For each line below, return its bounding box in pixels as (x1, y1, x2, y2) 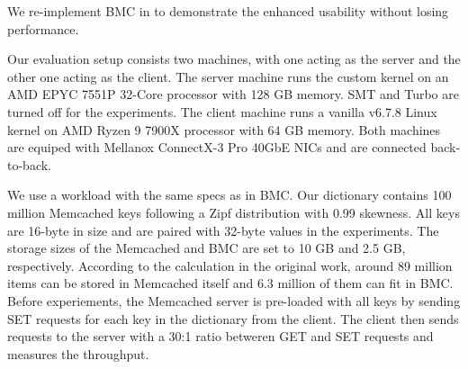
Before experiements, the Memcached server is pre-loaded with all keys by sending (7, 291, 461, 310)
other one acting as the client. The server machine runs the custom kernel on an (7, 67, 449, 85)
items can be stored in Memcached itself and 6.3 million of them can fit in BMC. (7, 274, 454, 292)
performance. (7, 19, 79, 38)
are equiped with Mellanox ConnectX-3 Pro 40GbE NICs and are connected (7, 138, 427, 157)
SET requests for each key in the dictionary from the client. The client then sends (7, 309, 459, 328)
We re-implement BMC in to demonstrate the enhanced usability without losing (7, 2, 449, 20)
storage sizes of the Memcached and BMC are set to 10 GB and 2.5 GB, (7, 238, 406, 257)
